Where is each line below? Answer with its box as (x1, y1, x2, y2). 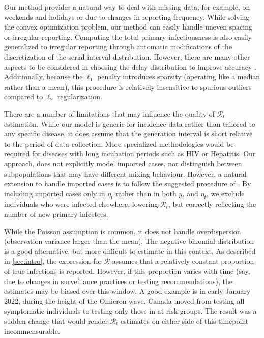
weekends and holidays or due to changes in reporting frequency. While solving (4, 11, 250, 22)
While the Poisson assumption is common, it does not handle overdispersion (4, 226, 241, 236)
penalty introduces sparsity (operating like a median (97, 71, 260, 82)
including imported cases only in (4, 188, 105, 199)
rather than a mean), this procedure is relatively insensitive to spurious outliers (4, 81, 252, 92)
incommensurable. (4, 325, 60, 336)
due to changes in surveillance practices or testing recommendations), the (4, 275, 232, 286)
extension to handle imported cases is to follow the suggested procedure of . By (4, 178, 251, 189)
